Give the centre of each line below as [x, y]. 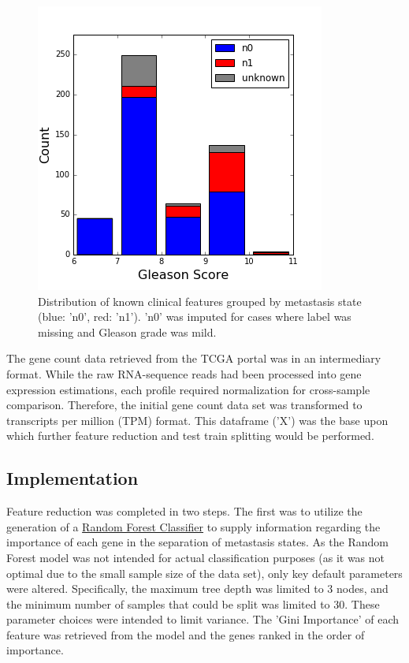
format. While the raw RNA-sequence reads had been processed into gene [184, 373]
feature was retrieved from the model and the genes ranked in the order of [186, 634]
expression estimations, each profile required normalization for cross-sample [188, 389]
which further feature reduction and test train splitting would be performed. [190, 436]
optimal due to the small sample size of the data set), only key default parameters [204, 573]
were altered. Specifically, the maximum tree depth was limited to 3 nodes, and [197, 589]
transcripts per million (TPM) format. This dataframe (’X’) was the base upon [197, 420]
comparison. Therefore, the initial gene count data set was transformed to [184, 405]
